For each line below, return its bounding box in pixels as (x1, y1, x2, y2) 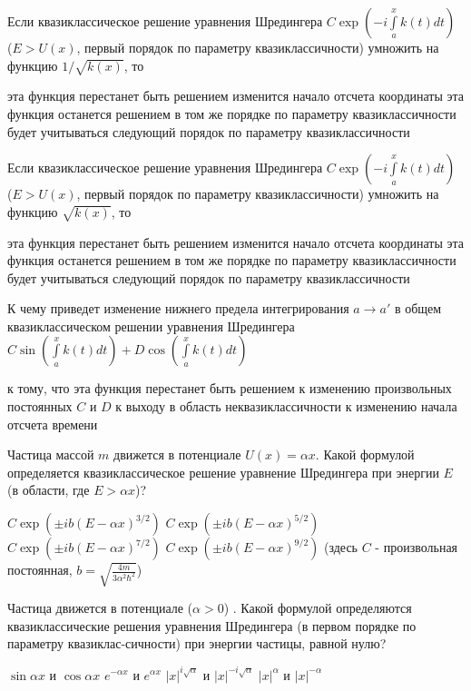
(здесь (323, 538, 358, 557)
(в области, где (7, 480, 90, 499)
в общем (394, 299, 442, 318)
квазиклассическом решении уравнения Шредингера (7, 316, 295, 335)
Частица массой (7, 445, 94, 464)
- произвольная (375, 538, 458, 557)
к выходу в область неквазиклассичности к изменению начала (115, 397, 457, 416)
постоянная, (7, 560, 73, 579)
